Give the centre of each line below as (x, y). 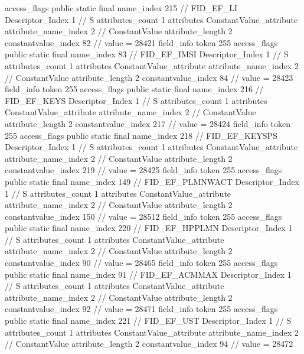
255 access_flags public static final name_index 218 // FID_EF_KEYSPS (141, 135)
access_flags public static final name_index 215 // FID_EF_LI (121, 8)
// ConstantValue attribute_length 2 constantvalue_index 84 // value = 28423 (149, 77)
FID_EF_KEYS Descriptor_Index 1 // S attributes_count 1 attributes (136, 100)
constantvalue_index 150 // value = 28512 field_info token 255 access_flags (143, 216)
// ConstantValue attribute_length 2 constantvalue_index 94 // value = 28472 (149, 344)
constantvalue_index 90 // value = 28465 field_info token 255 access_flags (141, 263)
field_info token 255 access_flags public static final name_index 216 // (134, 89)
